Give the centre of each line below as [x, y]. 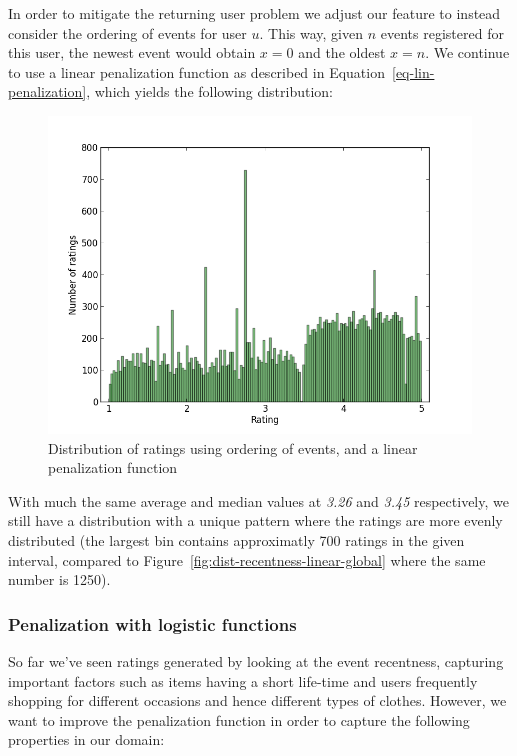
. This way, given [311, 32]
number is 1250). [59, 579]
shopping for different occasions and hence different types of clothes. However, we [257, 700]
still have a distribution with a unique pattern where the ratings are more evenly [255, 520]
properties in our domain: [86, 739]
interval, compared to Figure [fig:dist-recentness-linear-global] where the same [247, 559]
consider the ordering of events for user [127, 32]
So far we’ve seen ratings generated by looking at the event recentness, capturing [256, 660]
